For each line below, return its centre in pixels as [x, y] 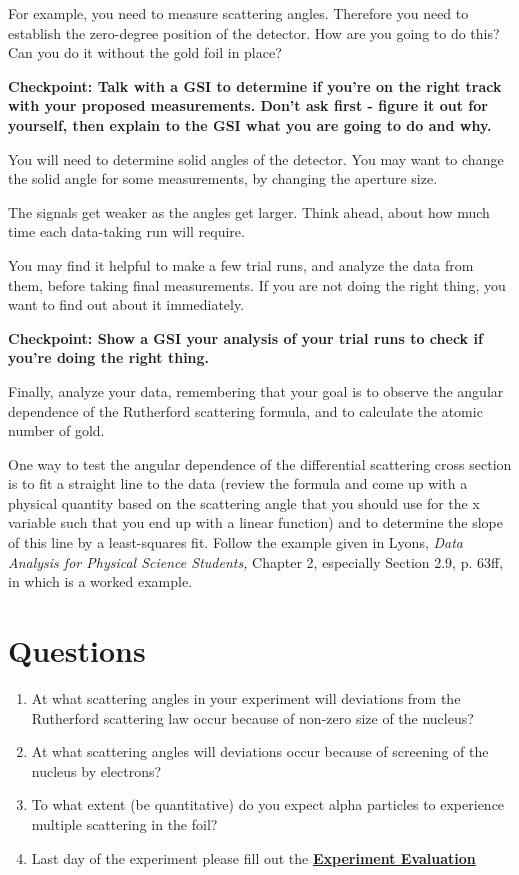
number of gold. [56, 430]
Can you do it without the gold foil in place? [145, 52]
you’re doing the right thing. [109, 357]
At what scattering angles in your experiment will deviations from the [246, 697]
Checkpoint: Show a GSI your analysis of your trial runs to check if [245, 337]
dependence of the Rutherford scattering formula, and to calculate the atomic [245, 410]
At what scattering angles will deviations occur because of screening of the [260, 751]
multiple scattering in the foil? [124, 823]
